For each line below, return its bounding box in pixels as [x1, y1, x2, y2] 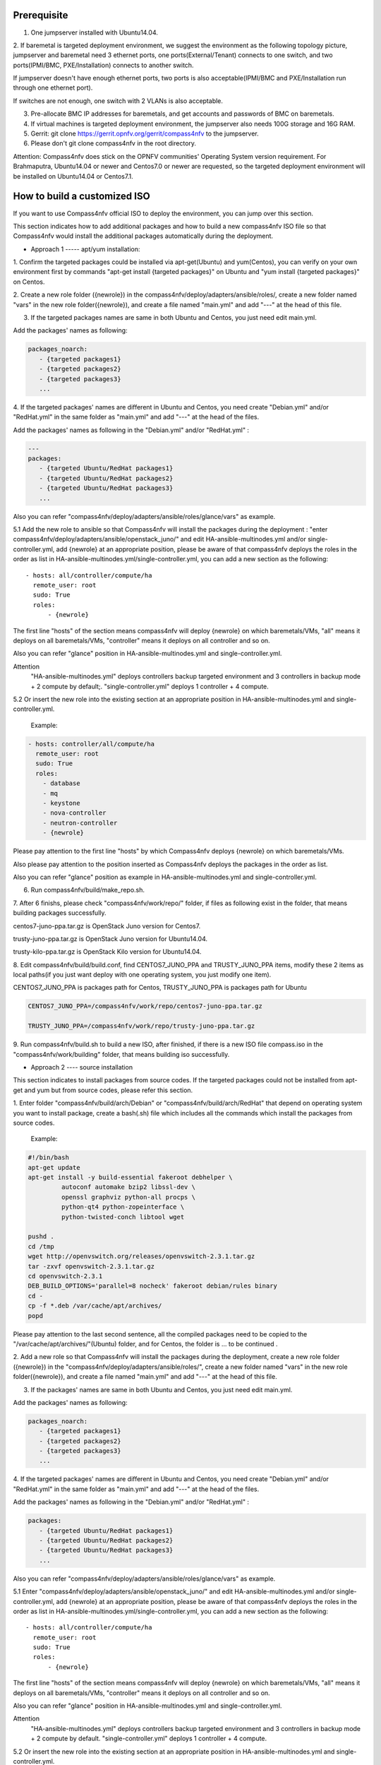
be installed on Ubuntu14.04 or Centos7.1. [13, 172, 133, 180]
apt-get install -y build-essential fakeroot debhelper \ [28, 1173, 233, 1182]
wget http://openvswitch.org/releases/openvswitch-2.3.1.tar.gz [28, 1252, 255, 1260]
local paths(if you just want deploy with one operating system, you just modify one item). [13, 971, 272, 979]
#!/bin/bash [28, 1154, 70, 1161]
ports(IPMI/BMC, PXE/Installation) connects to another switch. [13, 61, 194, 69]
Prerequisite [13, 9, 68, 21]
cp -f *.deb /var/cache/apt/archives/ [28, 1302, 162, 1310]
